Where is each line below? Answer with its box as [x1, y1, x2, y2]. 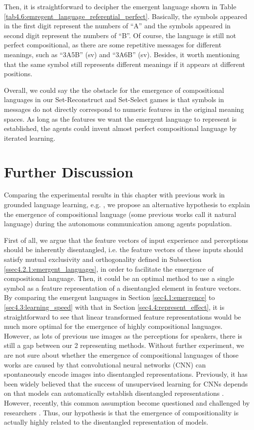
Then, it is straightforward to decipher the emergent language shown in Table [4, 1, 236, 11]
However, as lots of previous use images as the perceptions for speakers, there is [4, 330, 242, 341]
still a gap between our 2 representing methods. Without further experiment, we [4, 340, 244, 350]
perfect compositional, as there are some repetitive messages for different [4, 40, 222, 50]
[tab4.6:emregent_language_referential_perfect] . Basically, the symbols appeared [4, 11, 248, 21]
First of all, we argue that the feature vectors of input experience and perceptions [4, 235, 248, 245]
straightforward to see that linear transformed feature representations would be [4, 311, 241, 322]
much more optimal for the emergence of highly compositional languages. [4, 321, 223, 331]
